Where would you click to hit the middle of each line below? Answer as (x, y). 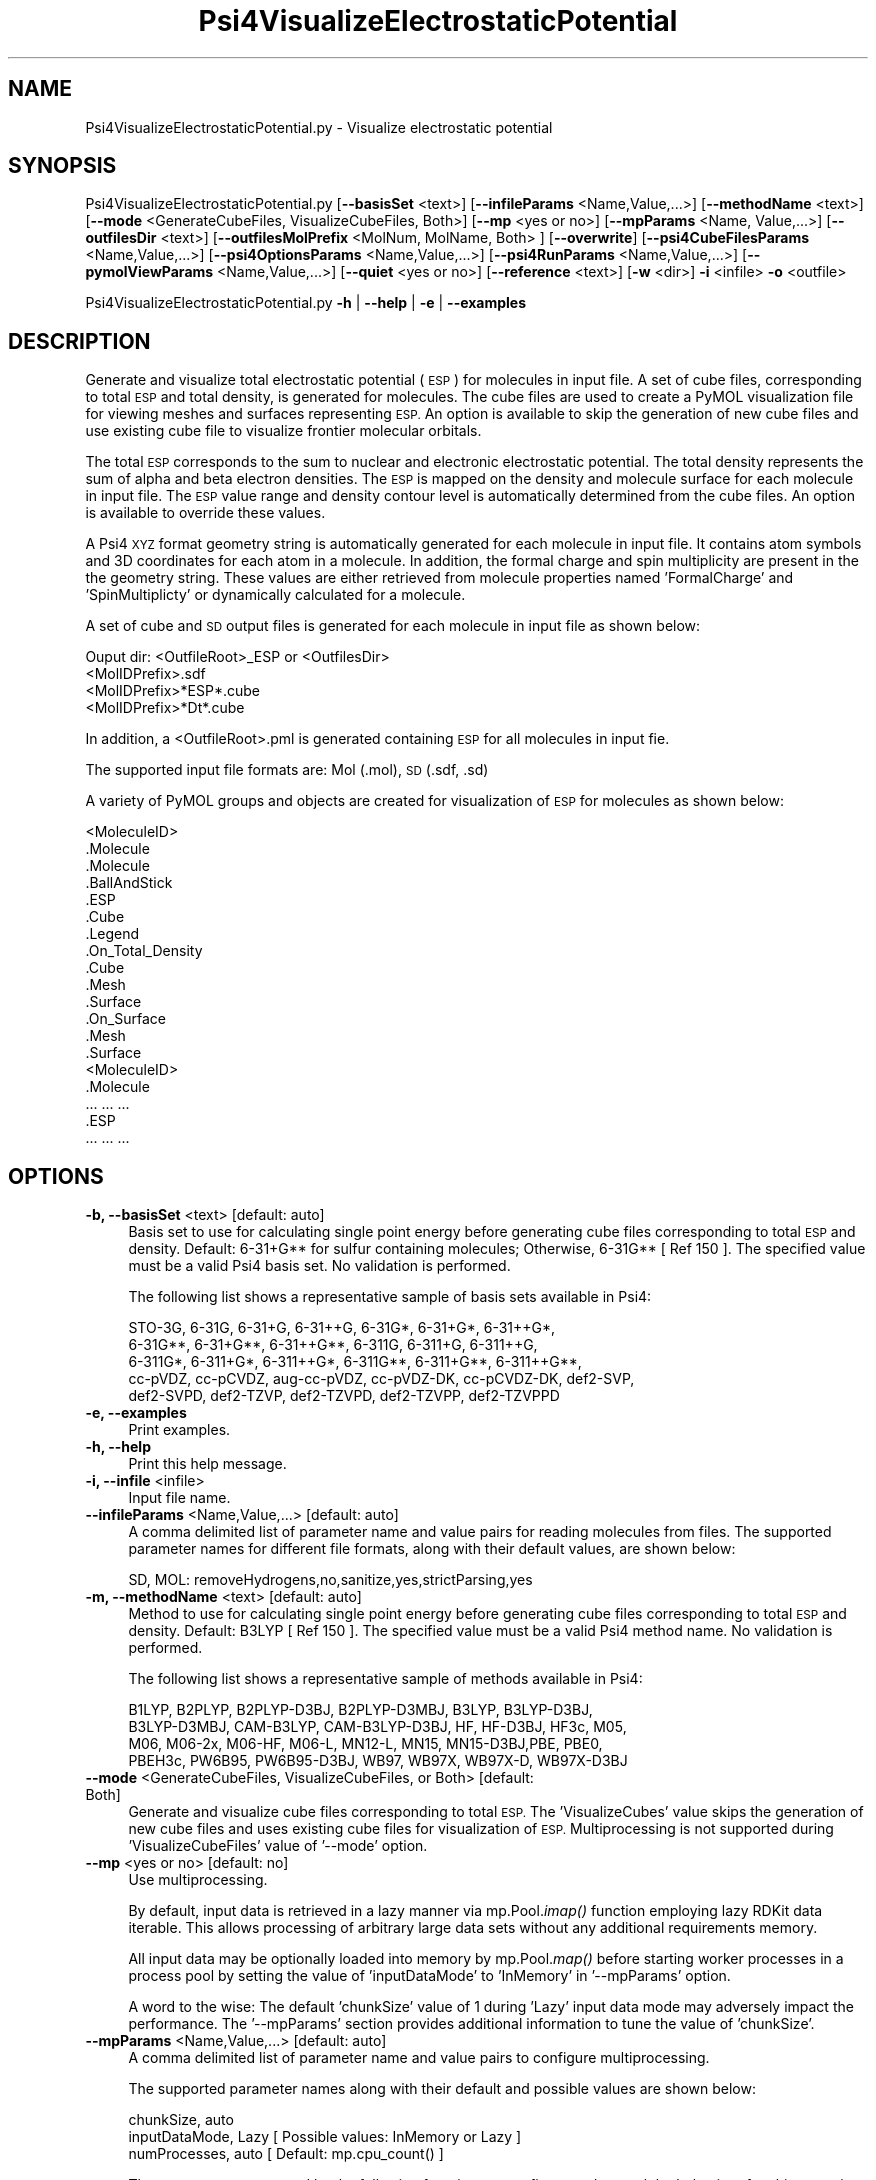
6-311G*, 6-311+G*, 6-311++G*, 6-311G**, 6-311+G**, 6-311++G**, (355, 1362)
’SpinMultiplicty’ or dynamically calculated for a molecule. (275, 595)
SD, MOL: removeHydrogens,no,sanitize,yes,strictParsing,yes (330, 1580)
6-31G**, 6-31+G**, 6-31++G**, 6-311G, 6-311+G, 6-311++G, (333, 1345)
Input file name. (179, 1498)
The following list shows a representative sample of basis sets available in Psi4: (390, 1297)
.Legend (112, 934)
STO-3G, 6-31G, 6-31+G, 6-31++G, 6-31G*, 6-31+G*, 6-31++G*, (342, 1328)
